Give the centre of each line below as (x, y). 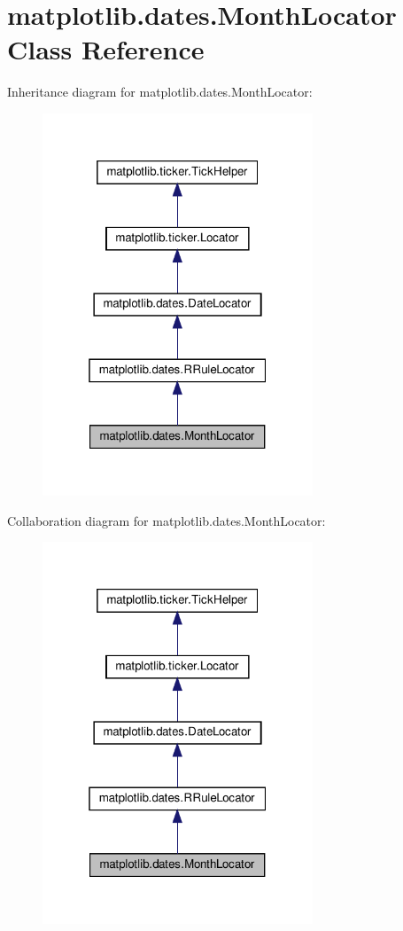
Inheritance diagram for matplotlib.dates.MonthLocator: (160, 92)
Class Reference (106, 49)
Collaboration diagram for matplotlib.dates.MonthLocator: (167, 520)
